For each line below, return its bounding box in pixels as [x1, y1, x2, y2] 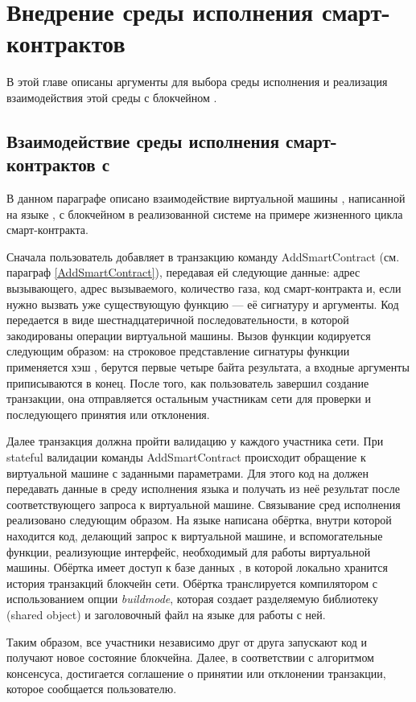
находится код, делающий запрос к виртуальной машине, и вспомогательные [6, 527, 383, 544]
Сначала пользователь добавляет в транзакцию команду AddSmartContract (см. [6, 248, 400, 265]
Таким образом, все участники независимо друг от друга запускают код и [6, 633, 368, 650]
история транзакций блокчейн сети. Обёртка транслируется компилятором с [6, 574, 378, 591]
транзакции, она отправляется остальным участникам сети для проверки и [6, 390, 371, 407]
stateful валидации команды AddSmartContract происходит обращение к [6, 449, 366, 465]
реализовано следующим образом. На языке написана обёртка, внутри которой [6, 511, 392, 528]
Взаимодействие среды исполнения [6, 128, 280, 153]
